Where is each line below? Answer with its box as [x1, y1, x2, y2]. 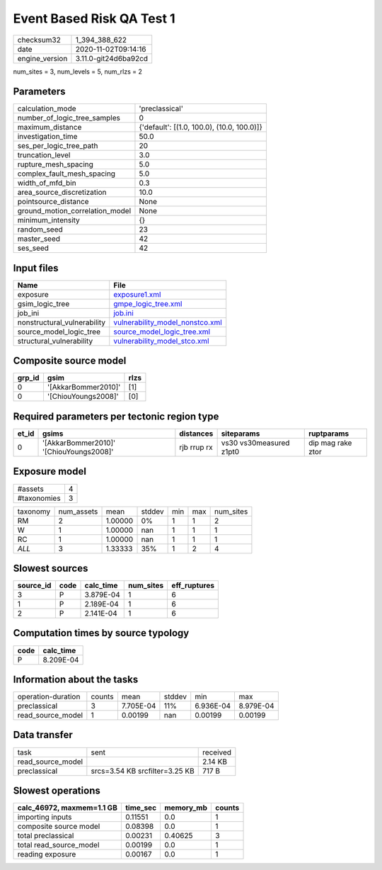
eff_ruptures [171, 581, 215, 591]
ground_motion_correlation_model [17, 206, 132, 216]
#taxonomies [17, 493, 61, 503]
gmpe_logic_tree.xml [113, 298, 183, 308]
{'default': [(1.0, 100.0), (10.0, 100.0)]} [139, 123, 263, 132]
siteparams [221, 429, 260, 439]
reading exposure [17, 849, 76, 859]
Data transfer [13, 729, 74, 741]
